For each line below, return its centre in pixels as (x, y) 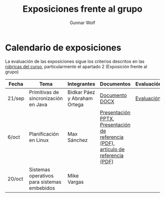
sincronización (46, 98)
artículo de (112, 149)
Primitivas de (44, 92)
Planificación (44, 134)
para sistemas (45, 182)
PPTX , (107, 118)
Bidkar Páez (81, 92)
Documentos (115, 84)
